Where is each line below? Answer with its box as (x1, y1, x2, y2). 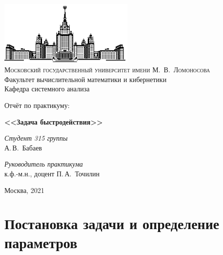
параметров (4, 233, 78, 253)
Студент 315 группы (4, 133, 68, 143)
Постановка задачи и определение (4, 213, 220, 234)
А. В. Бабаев (4, 142, 42, 152)
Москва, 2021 (4, 185, 44, 195)
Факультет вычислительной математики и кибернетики (4, 74, 167, 84)
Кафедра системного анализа (4, 84, 90, 94)
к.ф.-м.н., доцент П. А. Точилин (4, 168, 100, 178)
